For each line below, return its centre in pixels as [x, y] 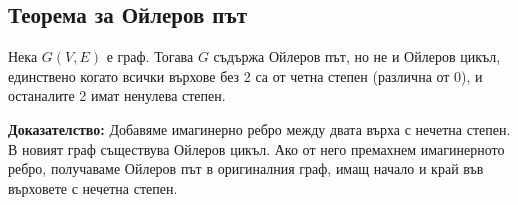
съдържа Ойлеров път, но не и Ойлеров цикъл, [357, 56]
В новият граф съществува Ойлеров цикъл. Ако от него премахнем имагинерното [256, 148]
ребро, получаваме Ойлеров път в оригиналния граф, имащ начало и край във [246, 168]
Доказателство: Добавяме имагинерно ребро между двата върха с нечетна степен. [259, 128]
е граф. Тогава [150, 56]
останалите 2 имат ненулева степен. [117, 95]
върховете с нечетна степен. [93, 187]
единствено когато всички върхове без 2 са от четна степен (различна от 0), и [245, 75]
